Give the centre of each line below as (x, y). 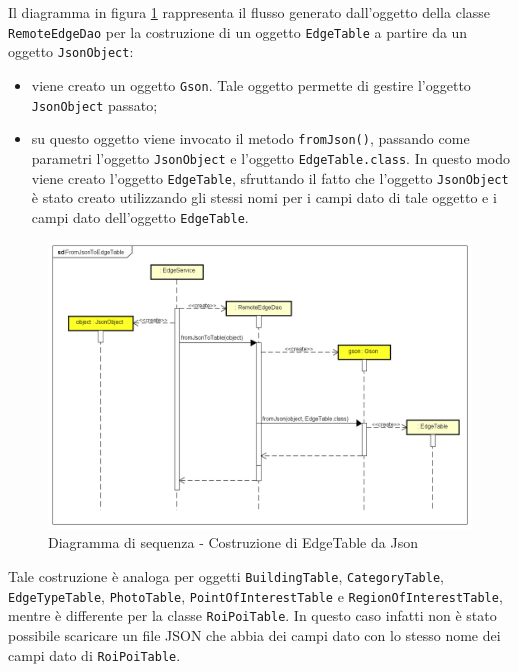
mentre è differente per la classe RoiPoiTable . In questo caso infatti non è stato (252, 615)
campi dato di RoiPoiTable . (94, 654)
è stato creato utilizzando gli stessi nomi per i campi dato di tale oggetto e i (264, 197)
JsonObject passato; (94, 104)
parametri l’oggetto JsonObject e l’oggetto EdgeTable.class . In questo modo (270, 157)
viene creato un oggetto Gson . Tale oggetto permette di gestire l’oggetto (251, 84)
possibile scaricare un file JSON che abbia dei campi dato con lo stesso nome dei (254, 634)
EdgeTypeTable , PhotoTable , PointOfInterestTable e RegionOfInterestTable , (255, 595)
